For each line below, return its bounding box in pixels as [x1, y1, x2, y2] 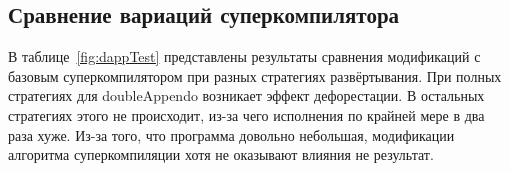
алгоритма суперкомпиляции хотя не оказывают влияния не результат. [8, 144, 434, 165]
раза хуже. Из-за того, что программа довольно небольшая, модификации [8, 124, 455, 145]
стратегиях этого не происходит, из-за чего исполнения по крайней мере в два [8, 104, 485, 125]
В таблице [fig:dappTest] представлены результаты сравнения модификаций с [8, 46, 481, 67]
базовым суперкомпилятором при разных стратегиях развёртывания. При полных [8, 65, 502, 86]
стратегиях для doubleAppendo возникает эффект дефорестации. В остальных [8, 85, 485, 106]
